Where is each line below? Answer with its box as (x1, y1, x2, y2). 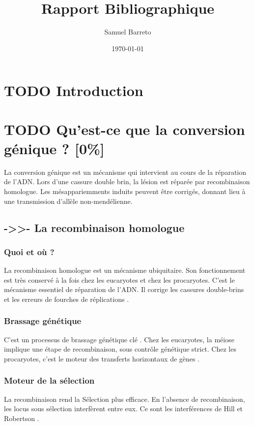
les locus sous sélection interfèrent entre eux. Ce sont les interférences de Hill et (4, 403, 243, 414)
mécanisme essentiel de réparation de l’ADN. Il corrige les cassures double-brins (4, 284, 244, 294)
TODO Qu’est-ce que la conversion (4, 119, 245, 139)
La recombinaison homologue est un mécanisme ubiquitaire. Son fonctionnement (4, 265, 246, 275)
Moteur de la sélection (4, 374, 95, 387)
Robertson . (4, 413, 39, 423)
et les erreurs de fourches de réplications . (4, 294, 129, 304)
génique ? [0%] (4, 138, 105, 158)
